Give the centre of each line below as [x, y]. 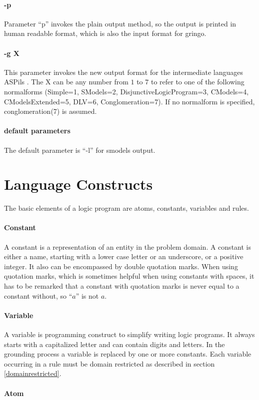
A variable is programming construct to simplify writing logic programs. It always [129, 334]
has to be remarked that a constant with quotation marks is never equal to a [122, 286]
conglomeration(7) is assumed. [50, 111]
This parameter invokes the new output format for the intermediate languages [123, 72]
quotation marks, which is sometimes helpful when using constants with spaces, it [129, 276]
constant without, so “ [38, 295]
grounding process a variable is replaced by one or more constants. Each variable [128, 354]
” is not [87, 295]
